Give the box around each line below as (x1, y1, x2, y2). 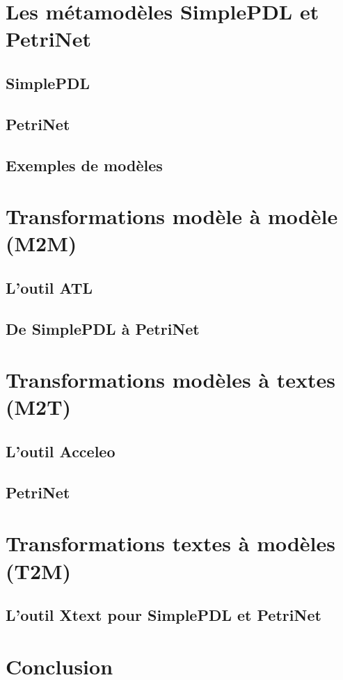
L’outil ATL (6, 276, 93, 298)
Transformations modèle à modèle (6, 202, 338, 230)
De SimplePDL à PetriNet (6, 317, 200, 339)
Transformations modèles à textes (6, 365, 336, 394)
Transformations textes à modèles (6, 529, 336, 558)
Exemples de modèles (6, 154, 163, 175)
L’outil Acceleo (6, 440, 115, 461)
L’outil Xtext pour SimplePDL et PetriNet (6, 604, 321, 626)
